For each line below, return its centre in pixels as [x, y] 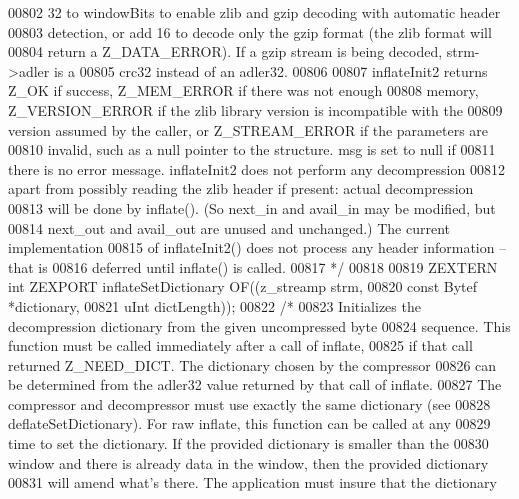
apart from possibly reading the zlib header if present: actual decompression [241, 188]
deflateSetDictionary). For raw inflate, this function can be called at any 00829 [249, 423]
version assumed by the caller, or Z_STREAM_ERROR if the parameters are [248, 129]
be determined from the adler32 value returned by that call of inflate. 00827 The [255, 384]
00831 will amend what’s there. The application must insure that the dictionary [252, 482]
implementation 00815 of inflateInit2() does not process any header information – [257, 247]
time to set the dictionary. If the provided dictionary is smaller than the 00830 [248, 443]
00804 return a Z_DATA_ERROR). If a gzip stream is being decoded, [225, 51]
